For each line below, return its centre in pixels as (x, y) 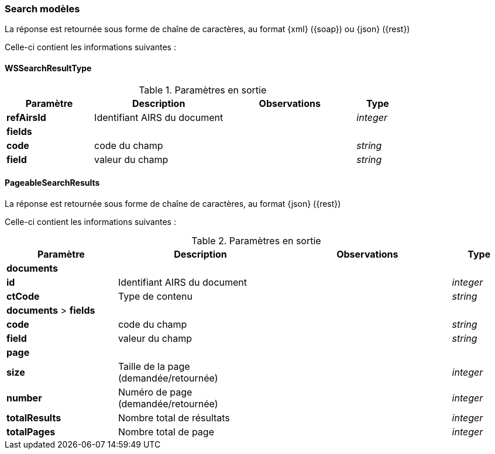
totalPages (31, 432)
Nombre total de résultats (174, 417)
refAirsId (26, 117)
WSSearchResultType (48, 68)
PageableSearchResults (52, 183)
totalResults (34, 417)
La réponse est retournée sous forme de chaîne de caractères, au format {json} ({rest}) (173, 203)
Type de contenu (155, 296)
